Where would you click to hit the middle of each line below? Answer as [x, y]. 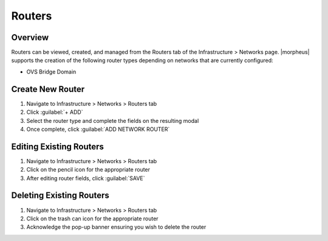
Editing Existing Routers [58, 146]
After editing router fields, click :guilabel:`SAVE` [86, 178]
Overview [30, 37]
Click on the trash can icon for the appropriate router [92, 218]
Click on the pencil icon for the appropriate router [88, 170]
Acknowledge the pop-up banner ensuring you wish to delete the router [116, 227]
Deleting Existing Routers [60, 196]
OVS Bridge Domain [51, 72]
